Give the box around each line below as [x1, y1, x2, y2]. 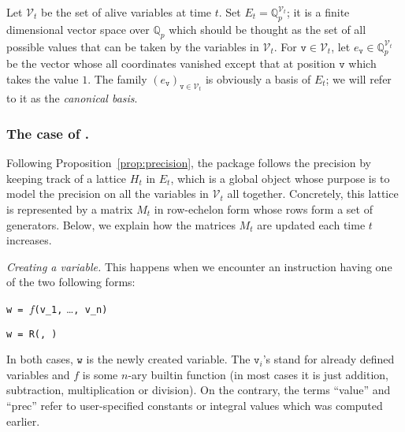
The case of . [6, 123, 89, 143]
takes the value [6, 70, 79, 87]
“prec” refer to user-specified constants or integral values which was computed [6, 397, 383, 414]
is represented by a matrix [6, 201, 133, 218]
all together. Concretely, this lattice [227, 185, 399, 202]
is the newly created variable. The [86, 351, 251, 367]
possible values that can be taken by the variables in [6, 38, 259, 54]
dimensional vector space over [6, 20, 150, 37]
